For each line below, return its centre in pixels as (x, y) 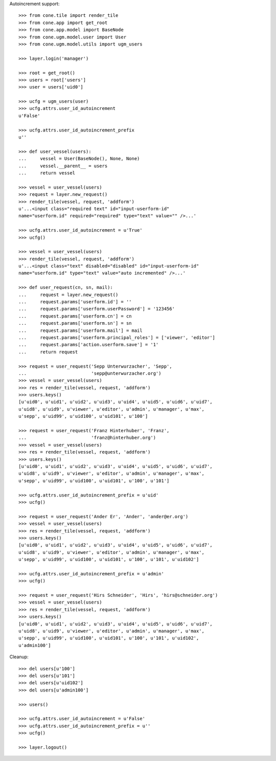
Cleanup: (19, 657)
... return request (48, 352)
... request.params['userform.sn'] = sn (75, 323)
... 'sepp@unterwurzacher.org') (90, 373)
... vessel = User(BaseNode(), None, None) (79, 159)
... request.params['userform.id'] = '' (75, 302)
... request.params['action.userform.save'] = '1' (89, 345)
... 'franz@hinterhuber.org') (87, 438)
